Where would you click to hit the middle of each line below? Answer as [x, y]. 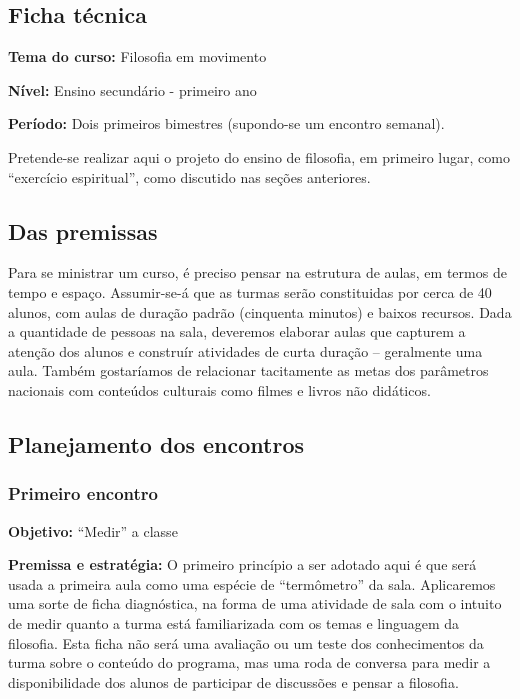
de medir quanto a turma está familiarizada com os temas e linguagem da [234, 622]
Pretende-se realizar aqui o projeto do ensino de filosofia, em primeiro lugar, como [259, 156]
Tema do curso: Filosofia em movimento [137, 56]
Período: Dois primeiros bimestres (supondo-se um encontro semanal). [226, 123]
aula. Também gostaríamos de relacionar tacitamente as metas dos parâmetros [248, 370]
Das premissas [83, 230]
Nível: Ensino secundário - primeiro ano [132, 89]
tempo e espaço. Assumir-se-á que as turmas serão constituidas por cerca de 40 [250, 291]
